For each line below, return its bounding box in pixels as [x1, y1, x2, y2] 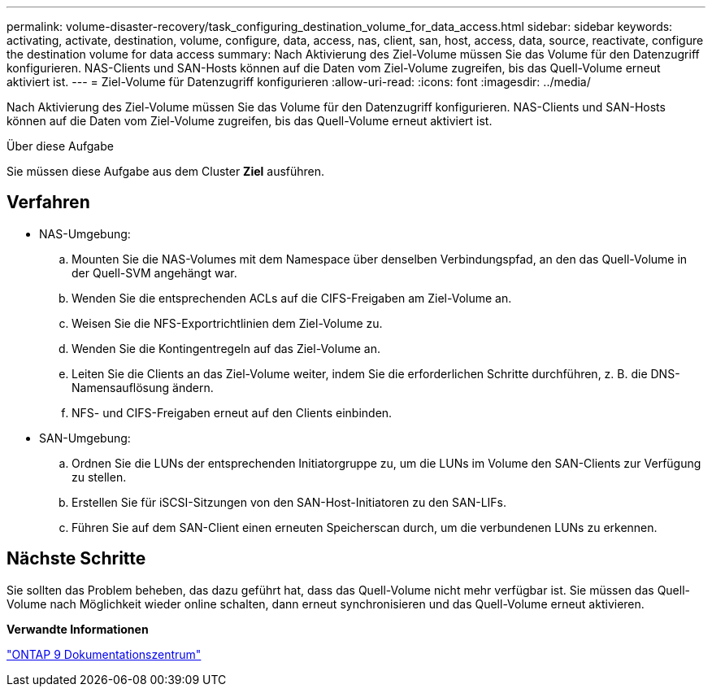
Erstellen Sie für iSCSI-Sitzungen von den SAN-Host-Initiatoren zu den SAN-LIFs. [72, 495, 507, 509]
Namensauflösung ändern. [72, 380, 214, 394]
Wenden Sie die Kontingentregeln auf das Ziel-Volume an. [72, 341, 380, 355]
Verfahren [7, 192, 90, 213]
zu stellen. [72, 469, 127, 484]
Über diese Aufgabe [7, 139, 114, 153]
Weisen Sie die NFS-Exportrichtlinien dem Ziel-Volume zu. [72, 316, 383, 330]
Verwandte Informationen [7, 621, 149, 636]
